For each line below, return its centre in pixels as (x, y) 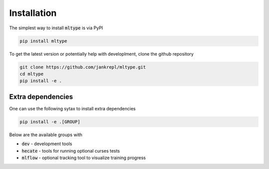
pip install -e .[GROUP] (50, 122)
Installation (33, 13)
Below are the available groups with (46, 135)
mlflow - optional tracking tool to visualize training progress (84, 158)
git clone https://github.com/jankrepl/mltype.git (83, 67)
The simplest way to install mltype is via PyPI (56, 28)
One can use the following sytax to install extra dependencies (72, 108)
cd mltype (32, 74)
